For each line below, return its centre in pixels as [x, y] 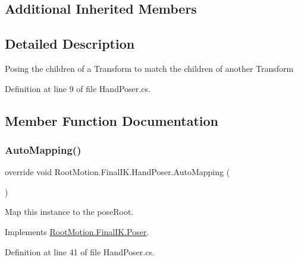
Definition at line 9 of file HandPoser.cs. [78, 88]
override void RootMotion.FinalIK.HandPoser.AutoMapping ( [117, 172]
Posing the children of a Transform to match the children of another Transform [149, 68]
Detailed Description [70, 44]
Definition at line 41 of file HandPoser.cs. [80, 251]
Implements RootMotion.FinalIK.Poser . [77, 231]
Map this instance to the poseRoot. [69, 212]
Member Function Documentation [112, 120]
